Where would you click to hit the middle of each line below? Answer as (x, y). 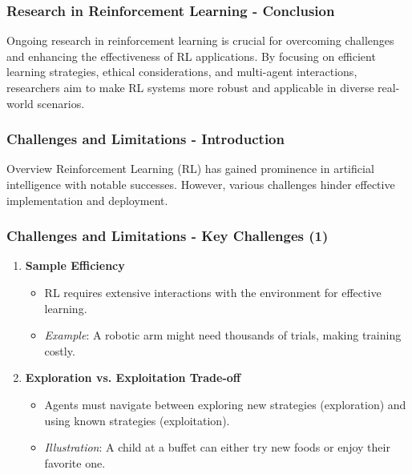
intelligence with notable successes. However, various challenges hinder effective (201, 184)
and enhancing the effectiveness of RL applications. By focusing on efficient (191, 56)
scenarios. (61, 103)
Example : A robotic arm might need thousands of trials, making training (223, 335)
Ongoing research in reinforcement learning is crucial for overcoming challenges (200, 40)
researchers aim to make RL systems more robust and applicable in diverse (190, 87)
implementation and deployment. (87, 200)
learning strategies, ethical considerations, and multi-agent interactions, (182, 72)
